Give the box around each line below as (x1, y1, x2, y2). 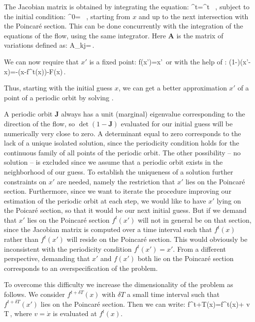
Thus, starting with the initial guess (4, 83, 113, 93)
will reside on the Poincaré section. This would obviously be (66, 234, 248, 244)
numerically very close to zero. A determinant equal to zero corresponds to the (4, 128, 241, 138)
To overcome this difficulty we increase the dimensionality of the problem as (4, 279, 233, 290)
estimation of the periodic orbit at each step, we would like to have (4, 195, 206, 205)
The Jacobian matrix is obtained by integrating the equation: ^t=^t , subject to (4, 1, 250, 11)
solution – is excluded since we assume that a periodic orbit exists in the (4, 157, 223, 167)
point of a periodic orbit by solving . (4, 92, 114, 102)
